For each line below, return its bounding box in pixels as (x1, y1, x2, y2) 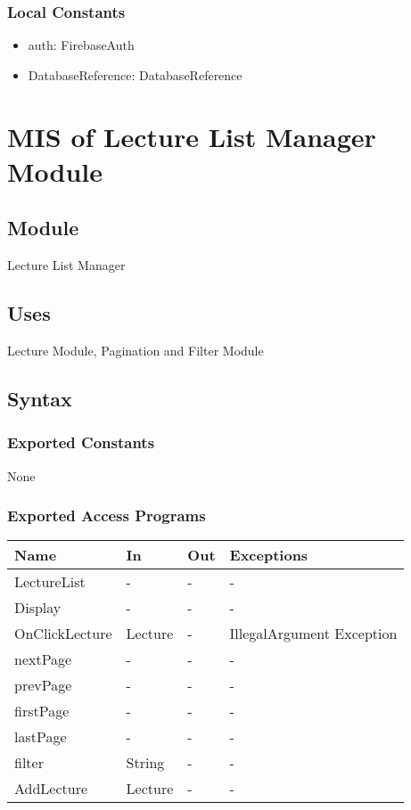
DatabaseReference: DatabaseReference (28, 65, 242, 84)
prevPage (14, 675, 72, 696)
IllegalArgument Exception (229, 623, 398, 644)
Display (14, 597, 62, 618)
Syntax (7, 384, 72, 412)
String (126, 752, 165, 773)
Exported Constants (7, 431, 155, 454)
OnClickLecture (14, 623, 112, 644)
